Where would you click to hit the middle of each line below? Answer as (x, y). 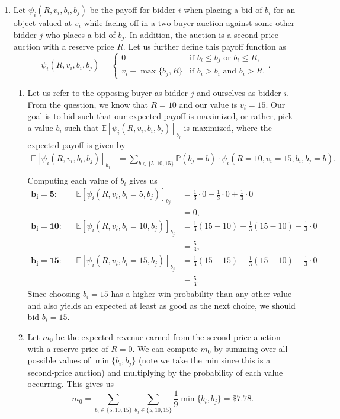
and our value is (208, 104)
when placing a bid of (223, 9)
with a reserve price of (68, 348)
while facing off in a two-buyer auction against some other (189, 23)
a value (40, 127)
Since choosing (54, 294)
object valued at (43, 23)
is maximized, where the (228, 127)
